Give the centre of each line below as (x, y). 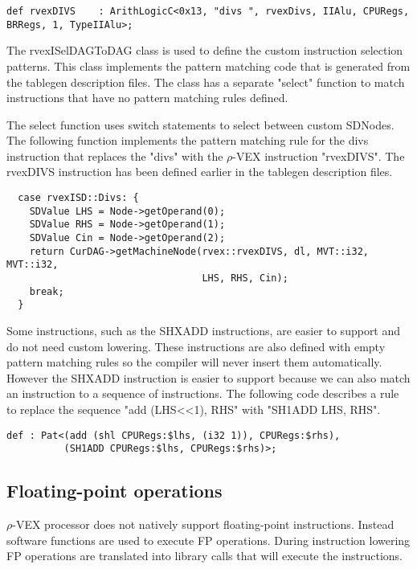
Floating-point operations (114, 491)
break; (47, 291)
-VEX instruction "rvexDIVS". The (319, 156)
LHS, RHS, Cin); (245, 278)
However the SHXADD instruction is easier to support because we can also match (208, 377)
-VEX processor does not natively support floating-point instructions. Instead (203, 524)
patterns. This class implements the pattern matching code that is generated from (208, 65)
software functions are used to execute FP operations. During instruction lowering (208, 540)
